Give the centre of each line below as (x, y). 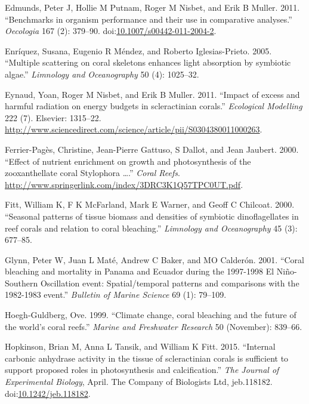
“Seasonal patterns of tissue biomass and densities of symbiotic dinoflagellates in (152, 216)
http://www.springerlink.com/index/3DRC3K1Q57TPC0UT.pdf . (124, 184)
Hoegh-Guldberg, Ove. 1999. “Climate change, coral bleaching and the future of (151, 315)
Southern (21, 283)
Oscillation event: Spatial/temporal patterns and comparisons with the (170, 283)
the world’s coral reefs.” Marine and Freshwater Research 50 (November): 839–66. (154, 326)
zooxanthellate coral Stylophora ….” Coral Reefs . (92, 173)
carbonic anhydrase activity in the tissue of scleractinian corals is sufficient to (147, 358)
